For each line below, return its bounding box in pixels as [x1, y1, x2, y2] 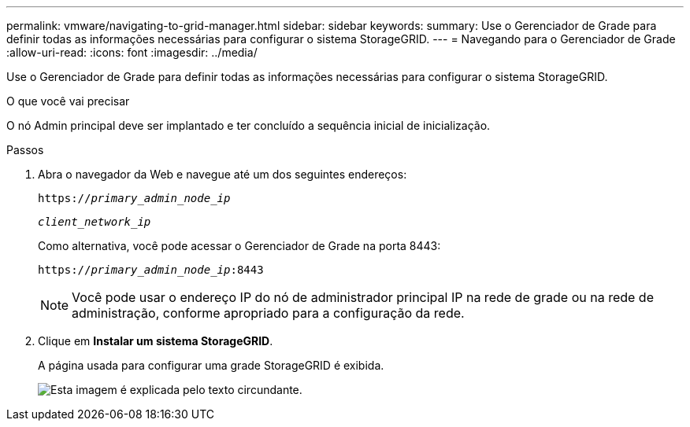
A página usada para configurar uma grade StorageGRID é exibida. [38, 359, 384, 372]
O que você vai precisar [6, 94, 130, 108]
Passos [6, 143, 44, 156]
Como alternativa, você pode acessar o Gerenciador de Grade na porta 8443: [38, 239, 441, 252]
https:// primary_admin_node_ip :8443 [38, 263, 264, 276]
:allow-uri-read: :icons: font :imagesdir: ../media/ [6, 46, 258, 59]
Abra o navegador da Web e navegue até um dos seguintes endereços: [38, 167, 407, 181]
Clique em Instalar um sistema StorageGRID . [38, 334, 273, 348]
